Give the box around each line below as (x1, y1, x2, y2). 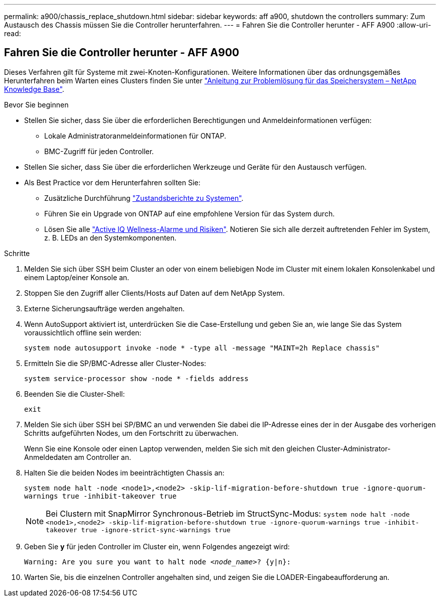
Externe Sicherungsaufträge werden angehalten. (24, 304, 185, 313)
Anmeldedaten (24, 452, 72, 461)
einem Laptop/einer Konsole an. (24, 273, 130, 282)
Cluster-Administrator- (316, 444, 391, 453)
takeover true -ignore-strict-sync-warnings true (46, 526, 231, 534)
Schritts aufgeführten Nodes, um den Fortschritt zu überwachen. (24, 428, 239, 437)
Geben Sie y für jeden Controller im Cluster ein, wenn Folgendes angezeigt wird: (24, 542, 290, 551)
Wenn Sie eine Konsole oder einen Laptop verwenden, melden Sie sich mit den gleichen (24, 444, 315, 453)
